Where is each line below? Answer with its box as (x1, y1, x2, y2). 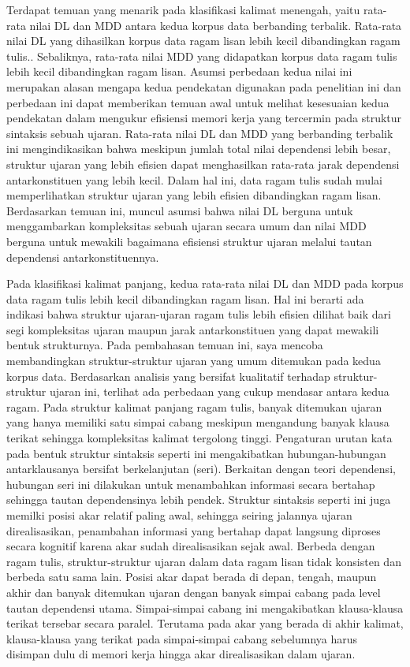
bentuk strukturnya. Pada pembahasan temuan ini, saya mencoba (6, 337, 323, 353)
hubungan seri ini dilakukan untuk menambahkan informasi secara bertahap (6, 475, 375, 492)
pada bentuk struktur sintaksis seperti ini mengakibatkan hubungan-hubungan (6, 445, 386, 461)
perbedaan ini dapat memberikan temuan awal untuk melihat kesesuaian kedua (6, 94, 389, 110)
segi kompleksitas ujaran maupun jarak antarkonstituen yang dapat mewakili (6, 321, 379, 337)
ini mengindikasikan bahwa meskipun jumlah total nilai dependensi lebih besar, (6, 140, 391, 157)
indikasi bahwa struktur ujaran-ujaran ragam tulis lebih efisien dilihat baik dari (6, 306, 391, 322)
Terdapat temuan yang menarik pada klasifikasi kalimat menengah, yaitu (6, 2, 360, 17)
